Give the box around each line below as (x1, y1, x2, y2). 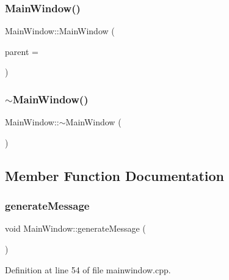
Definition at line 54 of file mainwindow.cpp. (5, 263, 171, 276)
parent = (5, 45, 38, 57)
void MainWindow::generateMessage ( (5, 222, 146, 235)
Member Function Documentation (5, 166, 225, 185)
